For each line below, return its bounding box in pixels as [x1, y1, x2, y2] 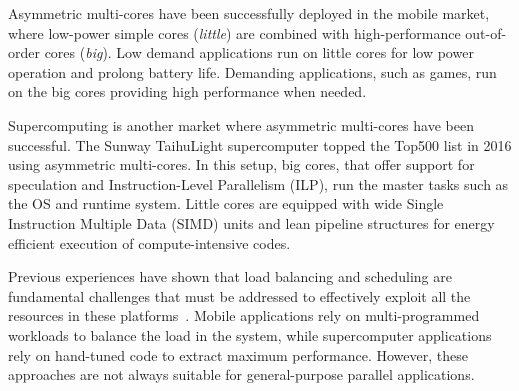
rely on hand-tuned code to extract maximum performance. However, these [8, 344, 468, 365]
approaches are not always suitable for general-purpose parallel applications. [8, 364, 475, 385]
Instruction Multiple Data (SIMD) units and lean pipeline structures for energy [8, 212, 495, 233]
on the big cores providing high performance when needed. [8, 81, 367, 102]
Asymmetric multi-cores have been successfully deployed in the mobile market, [8, 3, 490, 23]
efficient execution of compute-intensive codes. [8, 232, 291, 253]
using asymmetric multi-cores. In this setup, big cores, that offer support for [8, 154, 475, 175]
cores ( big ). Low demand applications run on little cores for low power [44, 42, 474, 63]
